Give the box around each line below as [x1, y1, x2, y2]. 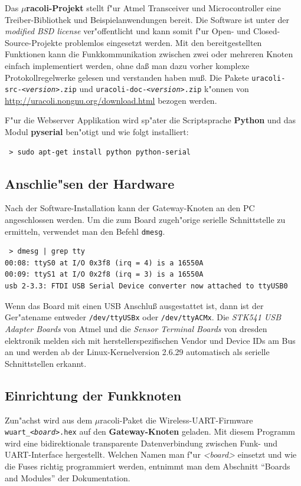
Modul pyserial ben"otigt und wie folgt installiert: [5, 126, 189, 138]
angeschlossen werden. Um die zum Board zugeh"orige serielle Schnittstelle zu [5, 214, 286, 226]
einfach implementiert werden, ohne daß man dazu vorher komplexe [5, 59, 250, 71]
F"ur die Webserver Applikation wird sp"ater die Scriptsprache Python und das [5, 114, 296, 126]
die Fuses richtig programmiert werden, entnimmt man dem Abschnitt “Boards [5, 459, 290, 472]
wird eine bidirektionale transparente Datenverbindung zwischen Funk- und [5, 436, 278, 449]
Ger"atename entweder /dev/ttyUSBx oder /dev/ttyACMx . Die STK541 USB [5, 311, 281, 323]
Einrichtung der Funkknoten [5, 386, 182, 404]
